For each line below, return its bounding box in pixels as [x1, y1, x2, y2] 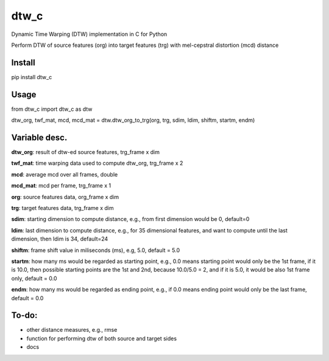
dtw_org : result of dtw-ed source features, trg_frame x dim [11, 149, 160, 156]
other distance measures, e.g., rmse [26, 326, 118, 334]
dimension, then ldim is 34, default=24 [11, 235, 108, 243]
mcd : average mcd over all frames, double [11, 170, 118, 178]
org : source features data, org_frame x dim [11, 193, 119, 200]
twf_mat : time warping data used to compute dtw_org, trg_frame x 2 [11, 159, 183, 167]
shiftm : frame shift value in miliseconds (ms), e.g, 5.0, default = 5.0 [11, 247, 180, 254]
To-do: [11, 310, 38, 321]
